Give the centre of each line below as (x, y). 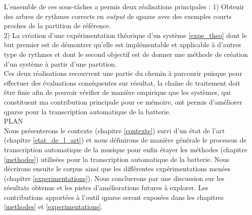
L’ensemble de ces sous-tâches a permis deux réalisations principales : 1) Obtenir (124, 6)
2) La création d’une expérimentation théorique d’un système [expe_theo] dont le (126, 35)
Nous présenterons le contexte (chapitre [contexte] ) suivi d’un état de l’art (114, 130)
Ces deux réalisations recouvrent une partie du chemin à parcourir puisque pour (123, 73)
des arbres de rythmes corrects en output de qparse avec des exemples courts (118, 16)
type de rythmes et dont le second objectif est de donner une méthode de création (126, 54)
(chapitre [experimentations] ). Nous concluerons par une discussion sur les (114, 178)
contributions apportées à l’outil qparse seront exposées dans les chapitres (114, 197)
